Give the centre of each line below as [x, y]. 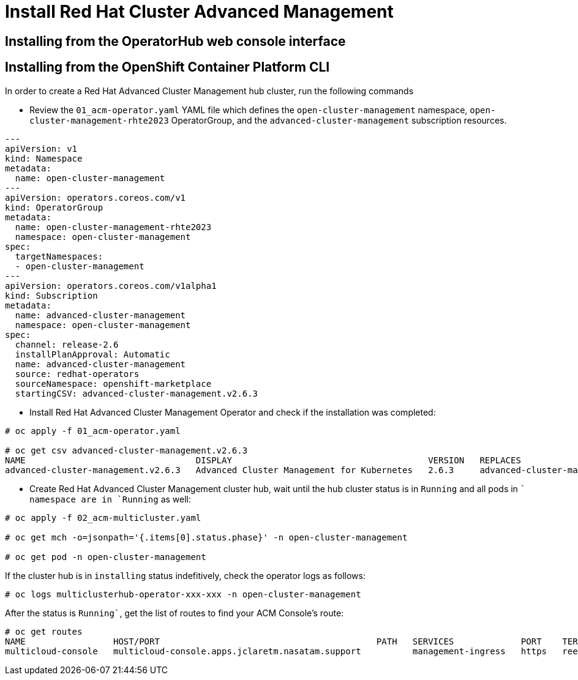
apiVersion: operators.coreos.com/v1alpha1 [111, 286]
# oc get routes [44, 631]
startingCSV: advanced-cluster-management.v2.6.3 [137, 393]
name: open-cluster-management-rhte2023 [113, 227]
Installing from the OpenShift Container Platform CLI [167, 67]
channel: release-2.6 [67, 344]
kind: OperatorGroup [54, 207]
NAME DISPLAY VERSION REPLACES [263, 460]
